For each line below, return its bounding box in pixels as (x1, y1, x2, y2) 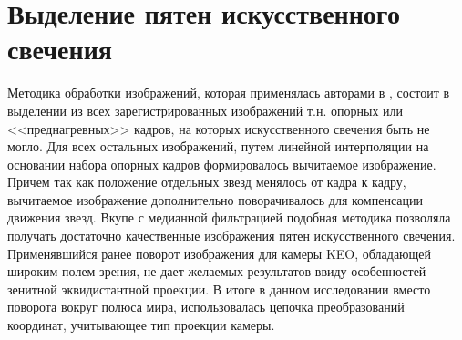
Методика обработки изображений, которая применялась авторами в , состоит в (7, 83, 450, 102)
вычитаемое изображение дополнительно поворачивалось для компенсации (7, 190, 423, 209)
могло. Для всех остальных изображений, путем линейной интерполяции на (7, 137, 429, 156)
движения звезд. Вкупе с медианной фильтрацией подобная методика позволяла (7, 208, 451, 227)
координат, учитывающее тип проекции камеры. (7, 315, 275, 335)
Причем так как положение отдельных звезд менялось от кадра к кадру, (7, 172, 406, 191)
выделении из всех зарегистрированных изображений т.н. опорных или (7, 100, 404, 119)
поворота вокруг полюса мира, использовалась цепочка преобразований (7, 297, 405, 316)
